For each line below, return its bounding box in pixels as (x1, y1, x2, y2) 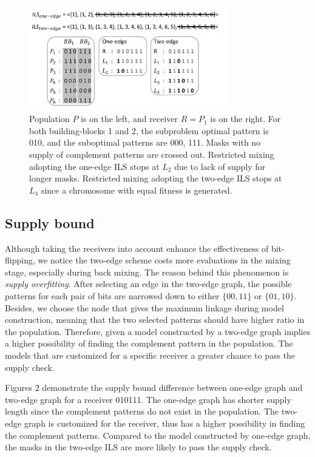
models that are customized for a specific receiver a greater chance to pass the (5, 349, 296, 361)
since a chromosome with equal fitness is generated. (41, 183, 232, 196)
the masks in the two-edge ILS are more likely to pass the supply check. (5, 441, 272, 453)
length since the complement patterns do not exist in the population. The (5, 405, 279, 418)
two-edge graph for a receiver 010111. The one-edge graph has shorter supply (5, 393, 291, 405)
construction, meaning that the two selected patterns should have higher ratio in (5, 313, 305, 326)
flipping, (5, 254, 35, 266)
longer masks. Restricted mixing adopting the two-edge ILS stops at (29, 172, 282, 184)
